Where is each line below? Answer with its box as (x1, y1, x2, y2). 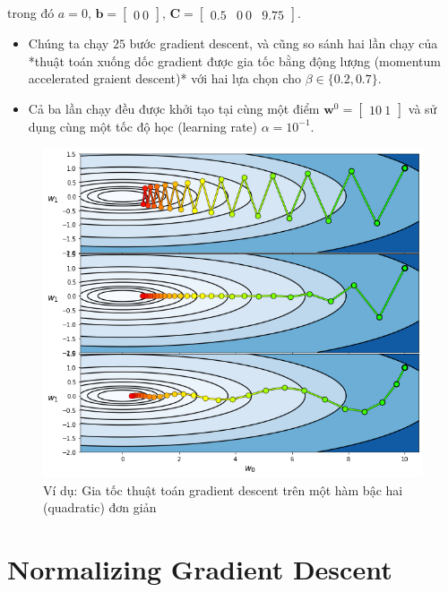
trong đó (7, 4, 55, 21)
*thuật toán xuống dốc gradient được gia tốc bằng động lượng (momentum (28, 51, 441, 70)
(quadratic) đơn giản (43, 498, 157, 517)
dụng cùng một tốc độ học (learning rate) (28, 116, 258, 135)
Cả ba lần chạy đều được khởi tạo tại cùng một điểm (28, 99, 320, 117)
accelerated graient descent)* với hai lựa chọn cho (28, 69, 302, 88)
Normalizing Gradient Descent (7, 551, 392, 588)
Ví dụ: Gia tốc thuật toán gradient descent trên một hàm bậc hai (43, 480, 403, 499)
